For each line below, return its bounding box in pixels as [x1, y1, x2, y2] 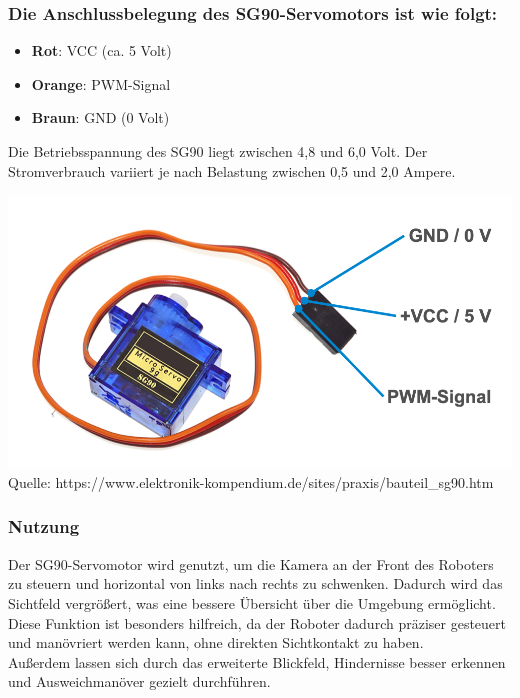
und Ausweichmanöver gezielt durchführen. [8, 671, 271, 692]
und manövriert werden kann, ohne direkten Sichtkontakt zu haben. [8, 632, 424, 653]
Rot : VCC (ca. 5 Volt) [31, 40, 172, 61]
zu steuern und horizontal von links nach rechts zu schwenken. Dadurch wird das [8, 573, 503, 594]
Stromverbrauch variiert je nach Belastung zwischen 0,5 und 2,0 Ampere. [8, 160, 456, 181]
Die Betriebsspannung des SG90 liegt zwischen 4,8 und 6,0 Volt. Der [8, 141, 428, 161]
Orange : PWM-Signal [31, 73, 171, 94]
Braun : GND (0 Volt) [31, 107, 170, 128]
